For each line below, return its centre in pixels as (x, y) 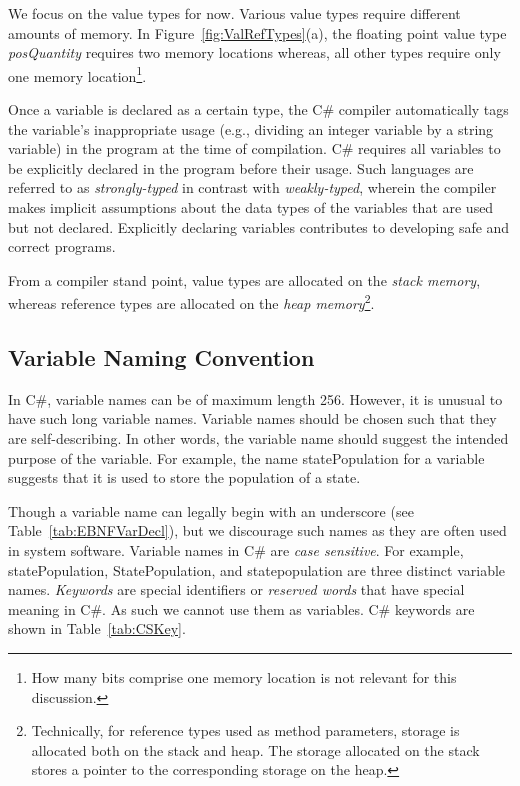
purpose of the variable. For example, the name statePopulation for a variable (246, 457)
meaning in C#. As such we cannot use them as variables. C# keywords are (241, 608)
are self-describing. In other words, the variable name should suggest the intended (258, 438)
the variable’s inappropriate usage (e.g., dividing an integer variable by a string (251, 128)
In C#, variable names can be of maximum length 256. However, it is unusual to (255, 398)
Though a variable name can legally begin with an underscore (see (211, 510)
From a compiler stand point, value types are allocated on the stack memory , (244, 279)
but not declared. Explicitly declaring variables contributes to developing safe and (259, 226)
